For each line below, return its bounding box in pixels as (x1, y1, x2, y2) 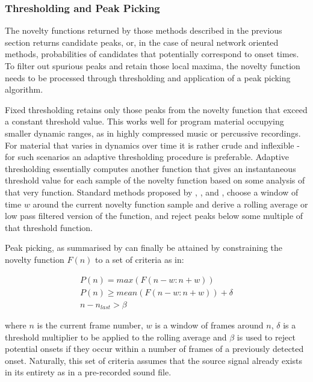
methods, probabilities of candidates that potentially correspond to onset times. (5, 48, 299, 60)
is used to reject (237, 330, 296, 343)
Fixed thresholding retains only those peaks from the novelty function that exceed (5, 103, 308, 116)
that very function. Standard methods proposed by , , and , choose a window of (5, 185, 299, 198)
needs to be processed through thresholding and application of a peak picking (5, 71, 291, 84)
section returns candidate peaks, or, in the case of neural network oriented (5, 35, 279, 48)
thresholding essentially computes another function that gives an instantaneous (5, 162, 296, 174)
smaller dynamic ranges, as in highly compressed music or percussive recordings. (5, 126, 301, 139)
